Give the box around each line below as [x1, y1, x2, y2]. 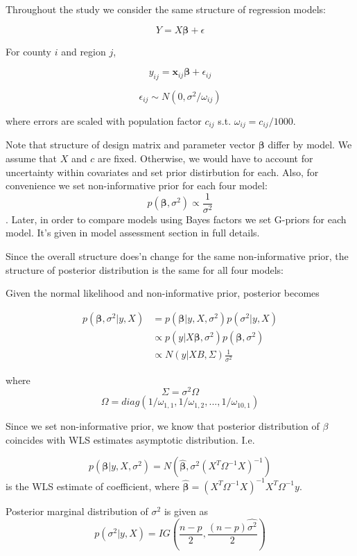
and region [61, 44, 106, 58]
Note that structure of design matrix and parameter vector [6, 137, 256, 152]
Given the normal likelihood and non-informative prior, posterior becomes [6, 286, 320, 300]
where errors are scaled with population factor [6, 113, 202, 128]
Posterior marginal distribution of [6, 503, 148, 518]
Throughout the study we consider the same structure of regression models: [6, 2, 326, 16]
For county [6, 44, 51, 58]
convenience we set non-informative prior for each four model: [6, 178, 268, 193]
